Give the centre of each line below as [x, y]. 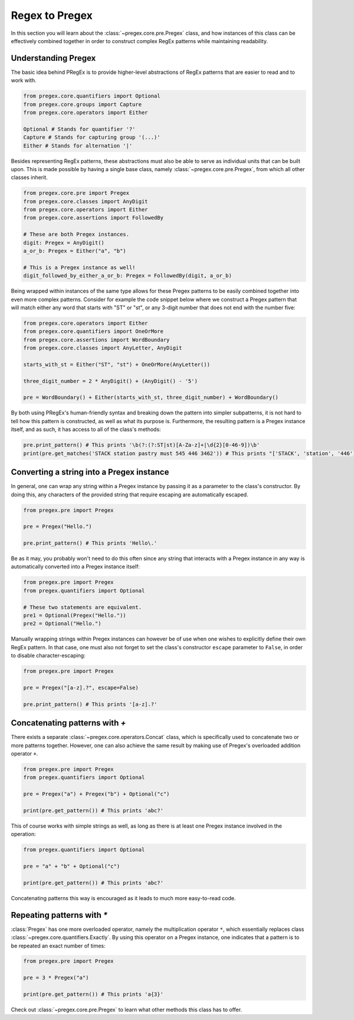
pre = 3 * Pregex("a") [56, 978]
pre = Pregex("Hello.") [58, 527]
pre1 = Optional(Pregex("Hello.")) [75, 615]
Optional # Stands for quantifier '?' [79, 129]
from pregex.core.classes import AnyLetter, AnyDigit [103, 348]
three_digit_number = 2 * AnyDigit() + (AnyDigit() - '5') [110, 381]
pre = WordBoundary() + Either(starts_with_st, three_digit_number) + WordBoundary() [151, 398]
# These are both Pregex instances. [76, 234]
